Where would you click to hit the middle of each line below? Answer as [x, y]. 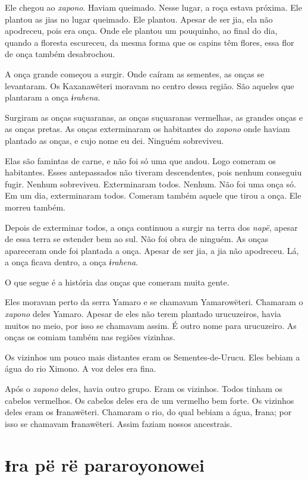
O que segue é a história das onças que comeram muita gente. [117, 282]
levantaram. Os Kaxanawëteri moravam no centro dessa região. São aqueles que [150, 85]
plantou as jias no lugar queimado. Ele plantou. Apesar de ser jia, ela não [139, 19]
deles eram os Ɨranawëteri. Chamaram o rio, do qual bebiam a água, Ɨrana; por [148, 412]
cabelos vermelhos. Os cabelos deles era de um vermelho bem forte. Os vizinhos [150, 400]
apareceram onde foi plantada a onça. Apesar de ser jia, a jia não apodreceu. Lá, [152, 250]
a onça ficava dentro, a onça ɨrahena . [72, 262]
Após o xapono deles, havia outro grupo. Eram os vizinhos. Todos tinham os [144, 389]
